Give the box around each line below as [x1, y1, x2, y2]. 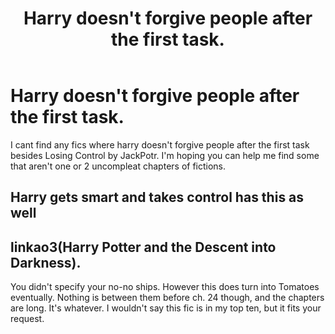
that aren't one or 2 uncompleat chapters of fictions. [10, 160, 227, 172]
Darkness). [10, 254, 82, 271]
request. [10, 313, 45, 325]
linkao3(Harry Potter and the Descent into [10, 238, 277, 256]
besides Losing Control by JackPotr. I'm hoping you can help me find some [10, 149, 320, 161]
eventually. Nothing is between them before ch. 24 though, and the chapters [10, 292, 325, 304]
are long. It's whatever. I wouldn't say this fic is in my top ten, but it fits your [10, 302, 322, 314]
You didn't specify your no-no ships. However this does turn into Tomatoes [10, 281, 320, 293]
